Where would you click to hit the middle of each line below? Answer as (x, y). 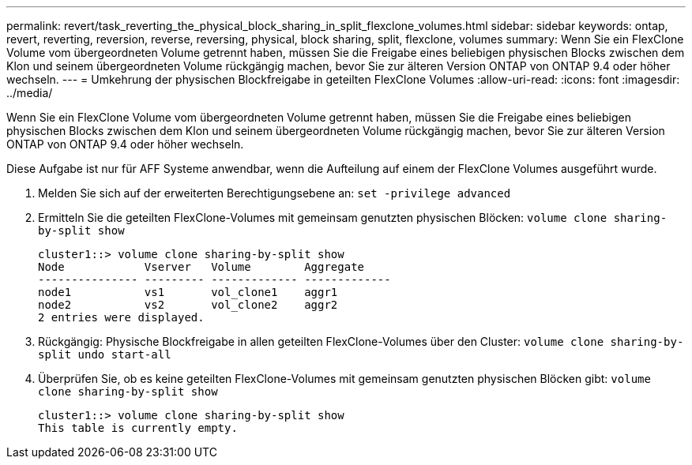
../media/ (30, 93)
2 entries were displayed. (121, 317)
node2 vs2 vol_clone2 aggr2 (188, 305)
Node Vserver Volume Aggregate (201, 267)
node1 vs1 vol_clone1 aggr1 (188, 292)
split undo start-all (105, 354)
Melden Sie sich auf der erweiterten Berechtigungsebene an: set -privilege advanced (275, 193)
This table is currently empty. (138, 428)
